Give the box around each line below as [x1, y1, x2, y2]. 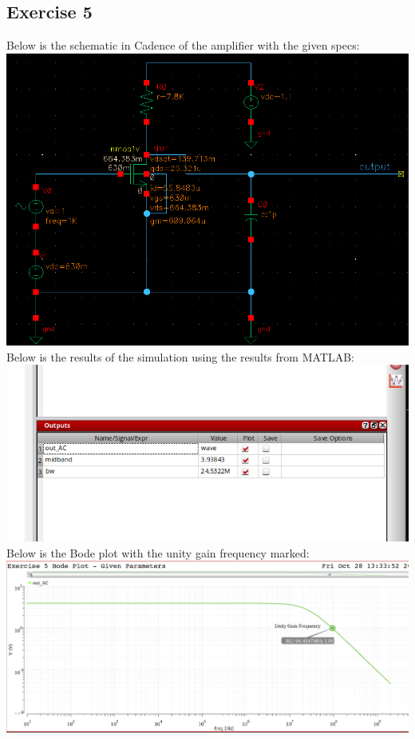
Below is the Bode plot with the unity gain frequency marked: [6, 544, 310, 561]
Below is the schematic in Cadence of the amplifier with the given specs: [6, 37, 360, 54]
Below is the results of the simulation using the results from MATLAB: [6, 348, 354, 365]
